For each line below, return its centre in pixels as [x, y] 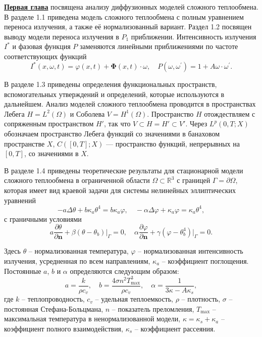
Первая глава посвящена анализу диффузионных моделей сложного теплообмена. [131, 7]
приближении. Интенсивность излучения [194, 36]
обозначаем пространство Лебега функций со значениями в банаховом [112, 134]
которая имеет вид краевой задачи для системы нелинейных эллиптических [120, 190]
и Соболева [87, 113]
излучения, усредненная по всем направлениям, [77, 260]
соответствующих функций [45, 56]
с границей [194, 180]
